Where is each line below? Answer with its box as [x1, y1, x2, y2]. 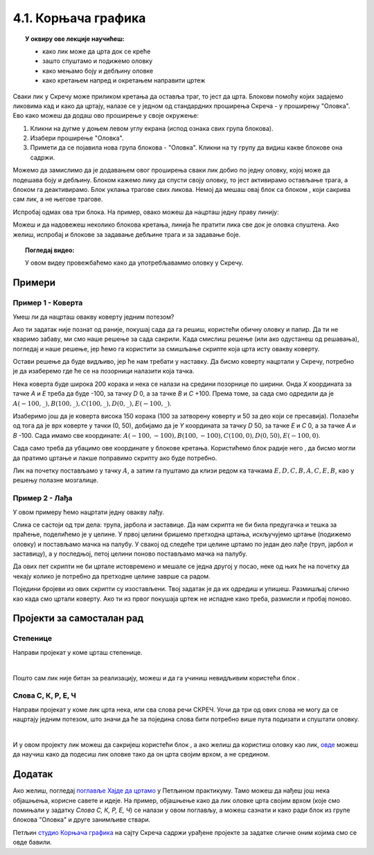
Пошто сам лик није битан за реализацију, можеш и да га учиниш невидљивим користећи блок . [12, 673, 300, 682]
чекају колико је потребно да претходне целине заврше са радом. [12, 572, 211, 580]
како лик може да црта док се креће [42, 47, 151, 55]
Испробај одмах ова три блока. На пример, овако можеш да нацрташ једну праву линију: [12, 208, 280, 216]
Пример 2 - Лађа [12, 493, 73, 503]
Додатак [12, 768, 53, 780]
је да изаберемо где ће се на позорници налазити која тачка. [12, 367, 195, 376]
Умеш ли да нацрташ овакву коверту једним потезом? [12, 312, 175, 321]
